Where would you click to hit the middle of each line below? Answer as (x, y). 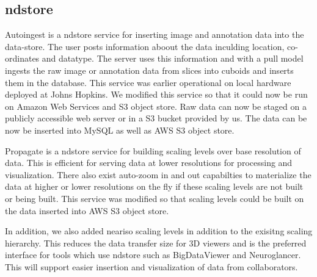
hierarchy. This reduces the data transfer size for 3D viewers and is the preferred (156, 243)
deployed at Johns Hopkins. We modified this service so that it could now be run (156, 94)
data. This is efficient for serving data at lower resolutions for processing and (149, 163)
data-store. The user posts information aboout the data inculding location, (145, 46)
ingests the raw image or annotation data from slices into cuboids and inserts (149, 70)
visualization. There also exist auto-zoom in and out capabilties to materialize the (158, 174)
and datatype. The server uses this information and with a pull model (173, 58)
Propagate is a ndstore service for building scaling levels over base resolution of (153, 150)
